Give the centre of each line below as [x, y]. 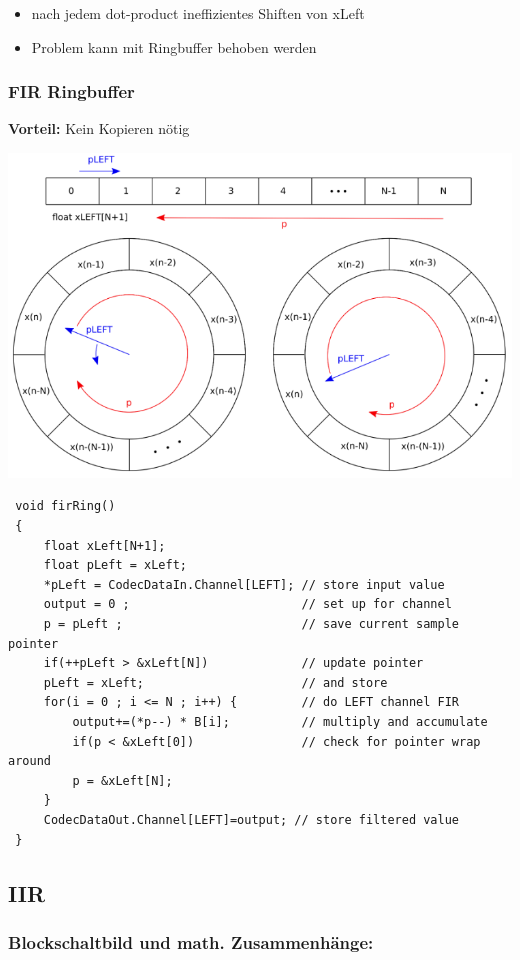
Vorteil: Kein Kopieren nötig [99, 128]
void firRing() [65, 506]
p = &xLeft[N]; [122, 780]
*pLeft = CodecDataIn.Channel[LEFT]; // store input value [244, 584]
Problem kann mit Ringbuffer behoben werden [174, 46]
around [29, 761]
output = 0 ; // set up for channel [247, 604]
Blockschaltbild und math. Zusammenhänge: [191, 941]
